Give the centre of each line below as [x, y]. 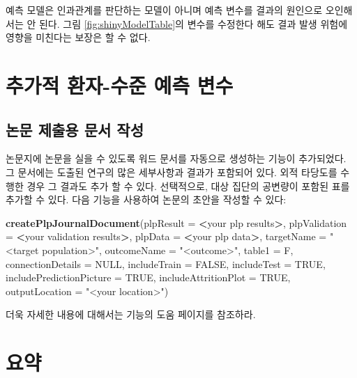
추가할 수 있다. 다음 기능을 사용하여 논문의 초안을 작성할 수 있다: [146, 199]
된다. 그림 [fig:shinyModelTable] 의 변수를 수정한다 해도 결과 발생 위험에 [193, 23]
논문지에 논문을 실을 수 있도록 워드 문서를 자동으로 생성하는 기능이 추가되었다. [176, 158]
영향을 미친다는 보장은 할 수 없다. [78, 37]
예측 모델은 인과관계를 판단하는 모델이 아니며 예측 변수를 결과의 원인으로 [164, 10]
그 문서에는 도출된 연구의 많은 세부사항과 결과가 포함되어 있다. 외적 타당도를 [172, 172]
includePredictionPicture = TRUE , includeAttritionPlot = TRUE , [148, 277]
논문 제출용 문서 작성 [75, 129]
